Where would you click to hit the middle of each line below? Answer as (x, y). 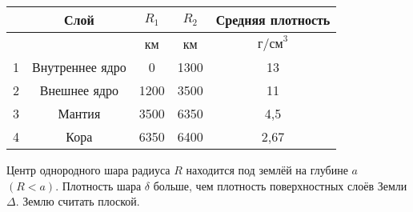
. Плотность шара (98, 185)
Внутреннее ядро (79, 67)
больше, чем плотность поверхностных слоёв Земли (280, 185)
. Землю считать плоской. (78, 201)
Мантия (79, 113)
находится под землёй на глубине (267, 170)
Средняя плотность (273, 20)
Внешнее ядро (79, 90)
